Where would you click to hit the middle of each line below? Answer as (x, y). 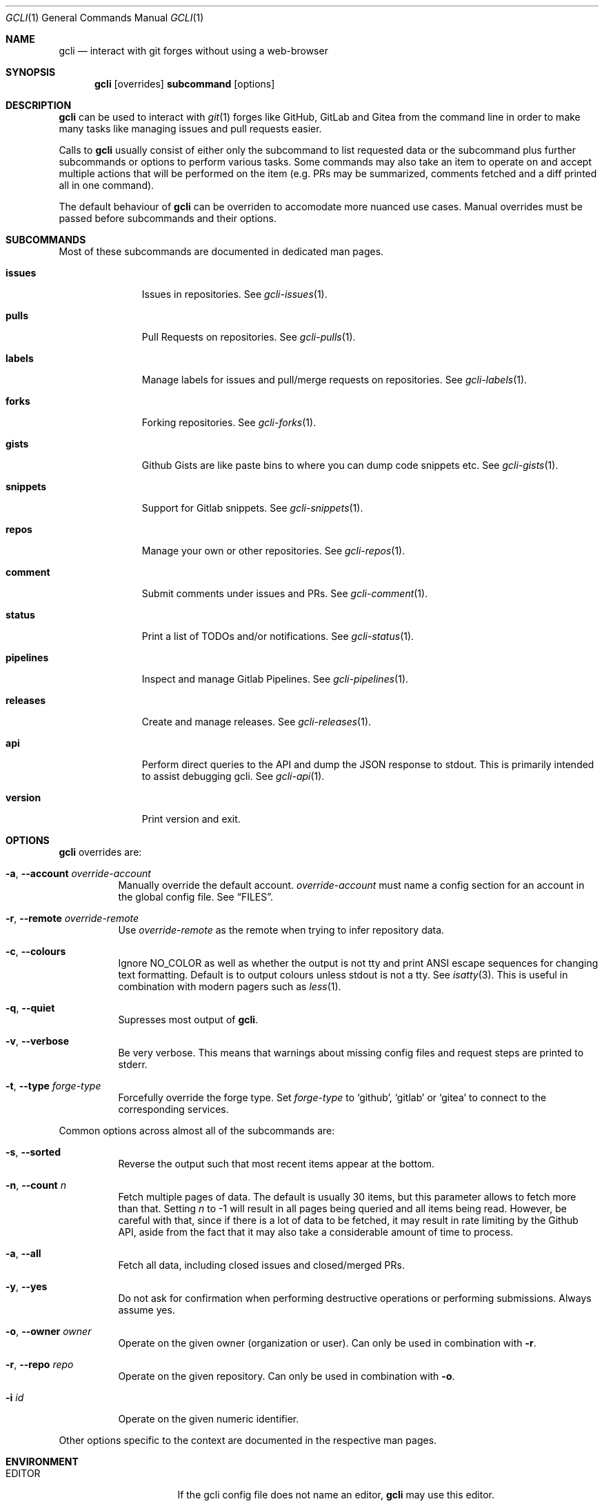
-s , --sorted (33, 1152)
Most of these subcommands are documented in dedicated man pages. (221, 251)
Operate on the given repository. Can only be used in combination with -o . (286, 1376)
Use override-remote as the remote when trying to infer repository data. (281, 930)
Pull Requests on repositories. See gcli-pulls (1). (249, 337)
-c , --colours (36, 951)
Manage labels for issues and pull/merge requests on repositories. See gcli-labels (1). (334, 380)
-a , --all (23, 1253)
